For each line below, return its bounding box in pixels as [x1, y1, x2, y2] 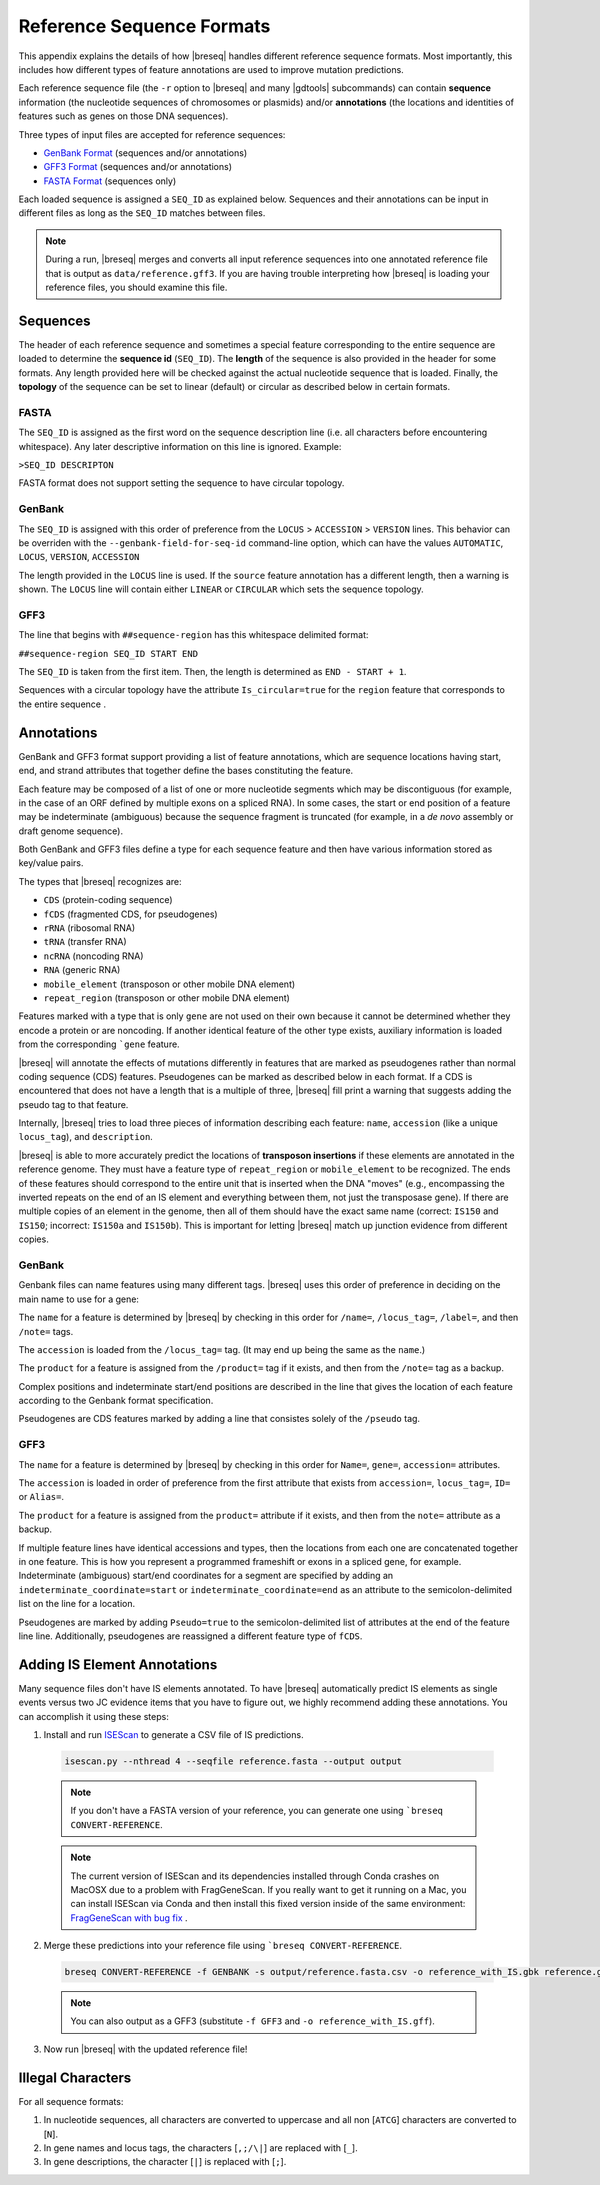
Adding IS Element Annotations [18, 1656, 218, 1673]
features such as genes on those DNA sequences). [18, 110, 229, 122]
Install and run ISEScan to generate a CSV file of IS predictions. [43, 1729, 304, 1740]
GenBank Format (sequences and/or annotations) [43, 146, 248, 159]
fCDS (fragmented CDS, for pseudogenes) [43, 908, 219, 920]
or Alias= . [18, 1491, 65, 1503]
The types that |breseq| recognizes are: [18, 875, 182, 887]
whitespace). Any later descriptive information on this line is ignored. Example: [18, 440, 342, 452]
